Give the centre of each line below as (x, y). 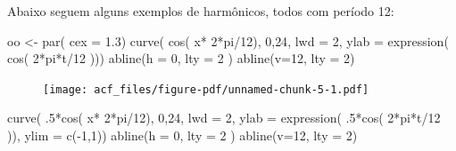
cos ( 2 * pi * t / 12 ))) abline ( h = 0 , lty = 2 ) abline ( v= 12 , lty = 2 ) (181, 58)
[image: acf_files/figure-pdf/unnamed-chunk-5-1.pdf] (206, 89)
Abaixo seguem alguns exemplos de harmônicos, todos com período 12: (201, 11)
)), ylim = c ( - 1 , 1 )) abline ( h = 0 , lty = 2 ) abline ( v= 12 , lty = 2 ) (182, 135)
